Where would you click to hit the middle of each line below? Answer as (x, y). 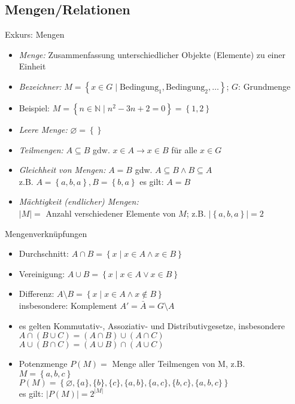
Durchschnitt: (44, 253)
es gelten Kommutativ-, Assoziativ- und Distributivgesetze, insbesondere (152, 325)
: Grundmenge (264, 86)
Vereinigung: (42, 273)
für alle (184, 149)
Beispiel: (34, 107)
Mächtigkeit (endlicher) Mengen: (79, 201)
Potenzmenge (43, 364)
